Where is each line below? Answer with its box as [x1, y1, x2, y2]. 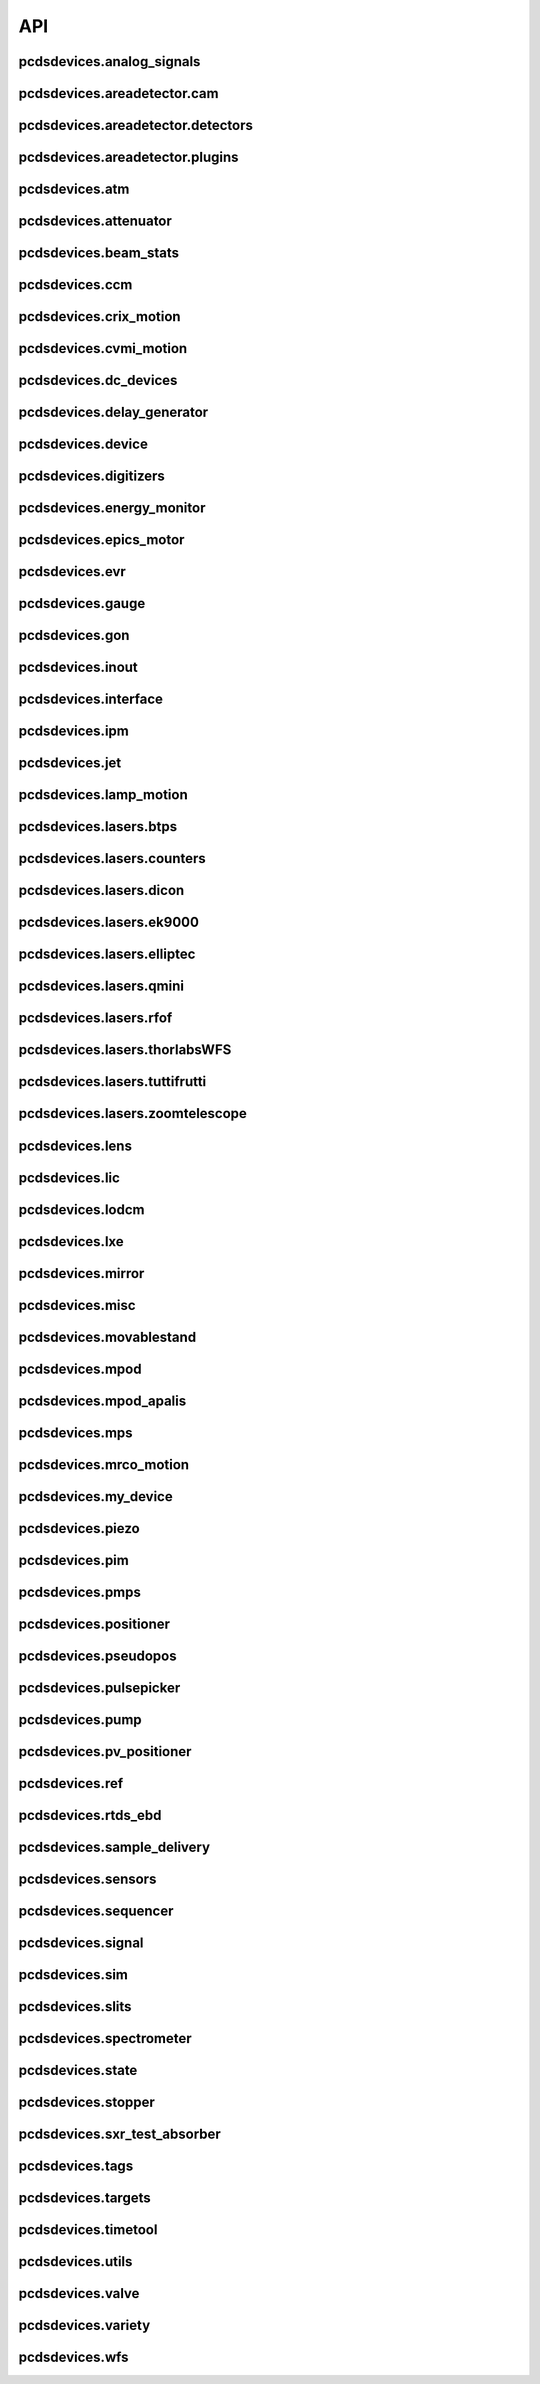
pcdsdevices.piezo [18, 1520, 140, 1537]
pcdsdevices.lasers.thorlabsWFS [18, 1041, 232, 1059]
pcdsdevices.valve [18, 2285, 140, 2302]
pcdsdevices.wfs [18, 2349, 129, 2366]
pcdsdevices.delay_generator [18, 404, 209, 421]
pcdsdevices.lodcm [18, 1201, 145, 1218]
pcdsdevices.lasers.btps [18, 818, 178, 835]
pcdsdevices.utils [18, 2253, 133, 2270]
